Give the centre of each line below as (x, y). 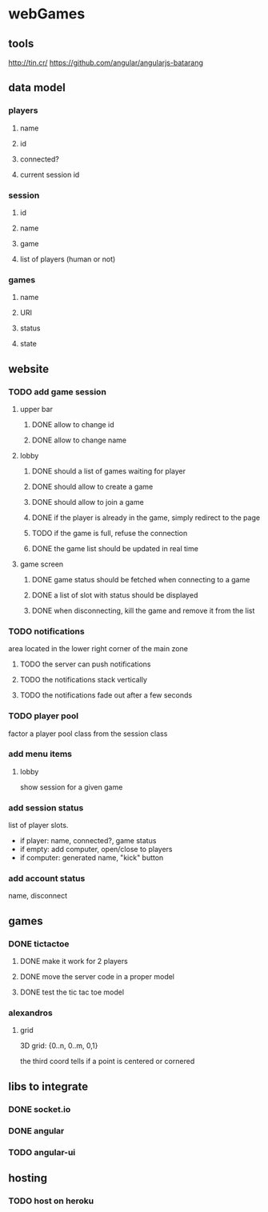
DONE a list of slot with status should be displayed (115, 595)
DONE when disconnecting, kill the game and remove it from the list (143, 610)
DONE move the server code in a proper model (97, 977)
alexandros (31, 1013)
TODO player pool (43, 716)
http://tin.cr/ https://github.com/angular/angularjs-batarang (106, 62)
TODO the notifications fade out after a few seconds (106, 695)
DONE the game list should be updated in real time (115, 548)
